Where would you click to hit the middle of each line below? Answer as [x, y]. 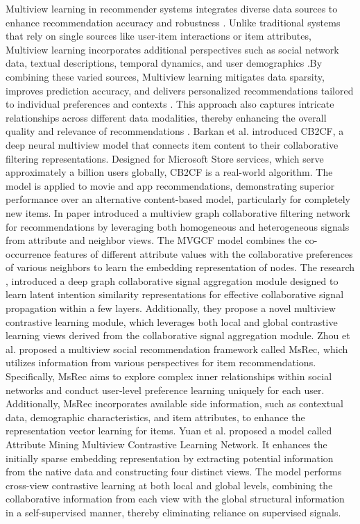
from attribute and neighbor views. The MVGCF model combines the [154, 240]
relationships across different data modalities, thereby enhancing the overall [166, 117]
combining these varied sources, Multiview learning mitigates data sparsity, [165, 76]
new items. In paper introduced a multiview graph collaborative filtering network [178, 212]
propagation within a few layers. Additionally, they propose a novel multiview [171, 308]
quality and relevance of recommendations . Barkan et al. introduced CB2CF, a [175, 131]
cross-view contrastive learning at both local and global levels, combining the [169, 485]
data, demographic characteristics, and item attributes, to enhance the [155, 417]
